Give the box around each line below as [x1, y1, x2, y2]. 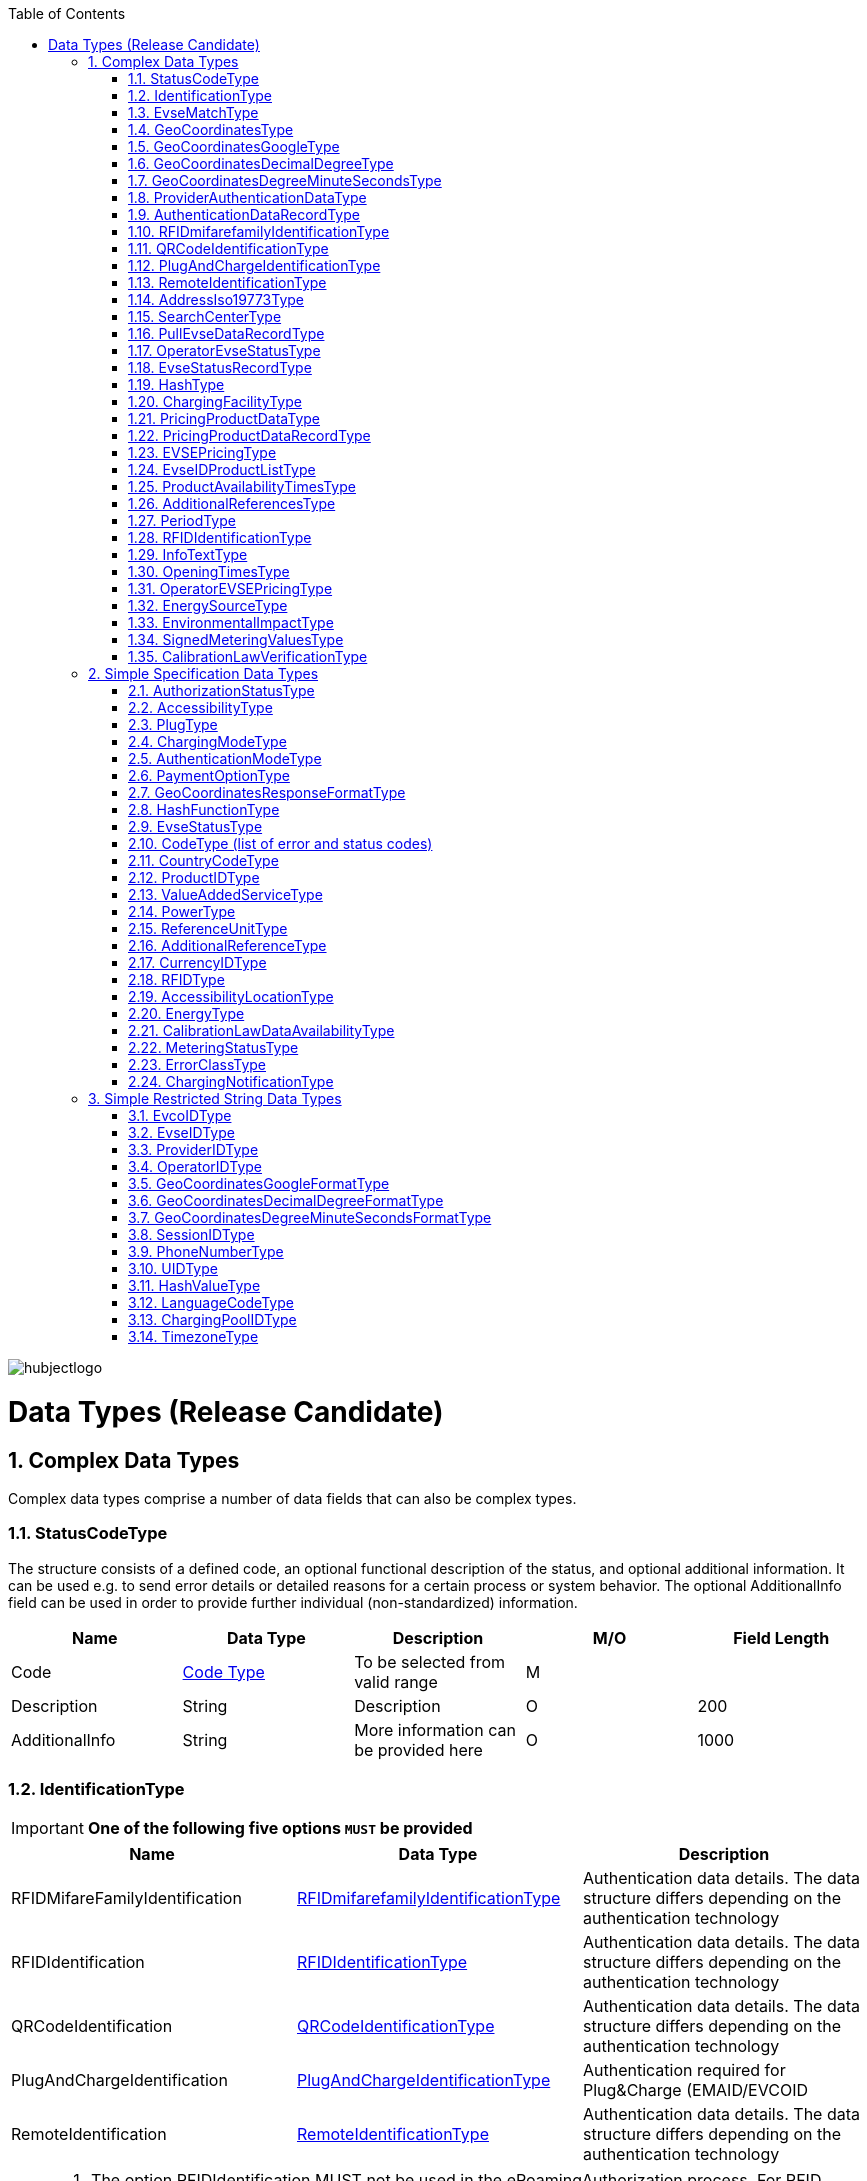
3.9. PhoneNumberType [128, 1243, 284, 1260]
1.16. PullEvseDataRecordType [128, 325, 325, 342]
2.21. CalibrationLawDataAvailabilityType [128, 1022, 395, 1039]
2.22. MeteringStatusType [128, 1039, 299, 1056]
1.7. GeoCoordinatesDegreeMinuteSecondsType [128, 172, 442, 189]
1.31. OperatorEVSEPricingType [128, 580, 333, 597]
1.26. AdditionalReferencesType [128, 495, 336, 512]
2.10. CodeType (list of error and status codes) [128, 835, 433, 852]
